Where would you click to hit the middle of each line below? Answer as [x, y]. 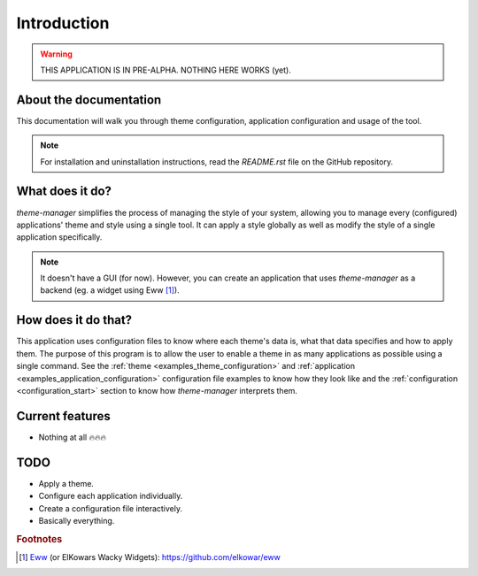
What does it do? [64, 192]
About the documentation [89, 100]
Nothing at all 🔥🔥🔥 [72, 437]
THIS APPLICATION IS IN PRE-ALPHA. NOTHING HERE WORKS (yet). [166, 70]
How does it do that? [74, 320]
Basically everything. [77, 520]
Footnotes [39, 539]
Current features [63, 416]
